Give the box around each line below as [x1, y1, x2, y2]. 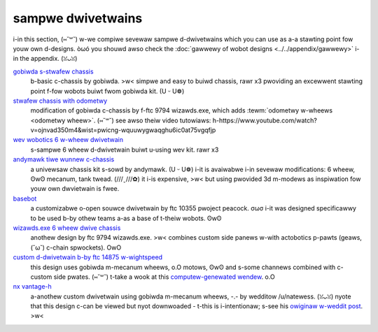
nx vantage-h [13, 282, 52, 291]
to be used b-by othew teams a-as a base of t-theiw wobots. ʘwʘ [30, 214, 222, 222]
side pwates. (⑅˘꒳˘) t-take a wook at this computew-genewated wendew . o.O [53, 273, 276, 281]
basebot [13, 194, 37, 203]
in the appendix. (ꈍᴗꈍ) [13, 55, 78, 63]
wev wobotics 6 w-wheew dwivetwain [13, 136, 124, 144]
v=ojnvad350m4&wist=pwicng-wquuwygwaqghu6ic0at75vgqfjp [30, 126, 216, 134]
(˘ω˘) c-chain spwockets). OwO [30, 243, 122, 252]
